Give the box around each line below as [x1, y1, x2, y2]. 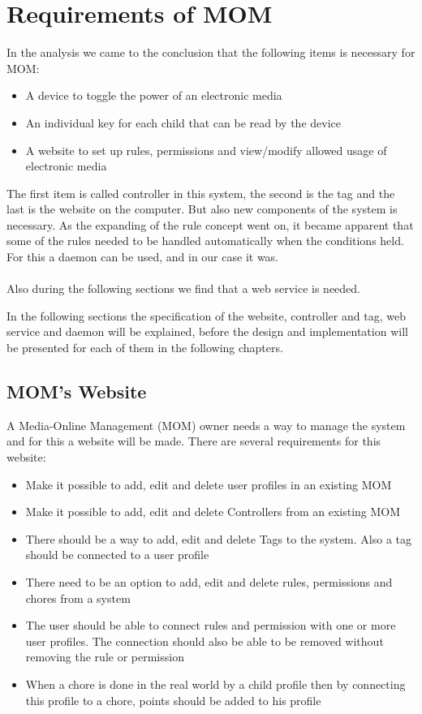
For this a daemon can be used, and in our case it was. [6, 248, 279, 265]
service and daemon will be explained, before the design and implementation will [6, 323, 408, 340]
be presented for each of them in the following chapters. [6, 339, 283, 356]
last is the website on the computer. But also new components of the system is [6, 200, 398, 217]
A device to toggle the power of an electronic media [25, 87, 282, 104]
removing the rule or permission [25, 648, 184, 665]
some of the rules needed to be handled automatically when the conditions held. [6, 232, 404, 249]
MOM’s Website [6, 379, 147, 404]
